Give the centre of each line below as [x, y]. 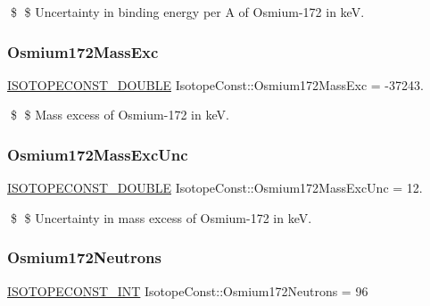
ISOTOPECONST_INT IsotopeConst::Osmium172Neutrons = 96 [188, 290]
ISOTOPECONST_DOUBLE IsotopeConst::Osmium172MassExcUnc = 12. [215, 188]
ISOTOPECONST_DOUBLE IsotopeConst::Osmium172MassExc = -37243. [215, 84]
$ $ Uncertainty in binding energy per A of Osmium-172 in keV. [187, 12]
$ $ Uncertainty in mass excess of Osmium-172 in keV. [161, 217]
